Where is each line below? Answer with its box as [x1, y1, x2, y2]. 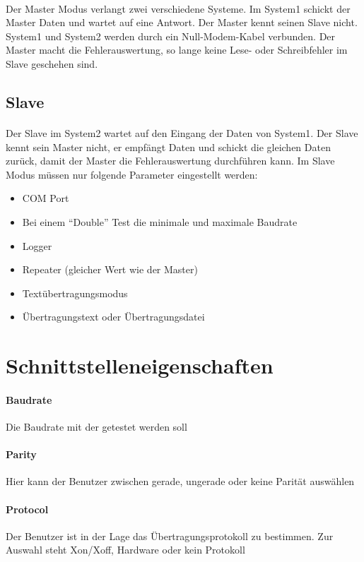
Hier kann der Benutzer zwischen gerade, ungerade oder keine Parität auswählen [6, 474, 355, 489]
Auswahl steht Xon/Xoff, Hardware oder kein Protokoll [6, 542, 245, 557]
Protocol [6, 501, 49, 516]
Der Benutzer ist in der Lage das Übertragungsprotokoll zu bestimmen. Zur [6, 528, 334, 543]
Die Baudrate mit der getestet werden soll [6, 419, 187, 434]
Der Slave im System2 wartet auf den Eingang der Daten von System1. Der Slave [6, 125, 358, 140]
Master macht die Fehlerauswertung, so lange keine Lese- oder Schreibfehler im [6, 42, 348, 57]
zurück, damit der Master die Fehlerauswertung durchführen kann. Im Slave [6, 153, 335, 168]
